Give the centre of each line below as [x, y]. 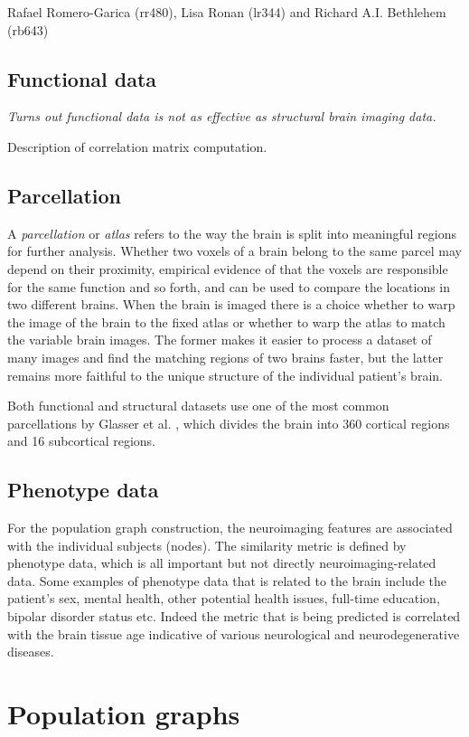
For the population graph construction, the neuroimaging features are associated [230, 528]
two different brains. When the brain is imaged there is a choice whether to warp [231, 304]
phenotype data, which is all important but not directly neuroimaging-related [222, 563]
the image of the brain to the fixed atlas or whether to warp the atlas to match [226, 321]
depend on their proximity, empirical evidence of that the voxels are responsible [228, 268]
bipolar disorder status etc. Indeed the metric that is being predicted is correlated [234, 616]
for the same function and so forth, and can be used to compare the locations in [229, 286]
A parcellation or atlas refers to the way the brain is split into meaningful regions [232, 233]
